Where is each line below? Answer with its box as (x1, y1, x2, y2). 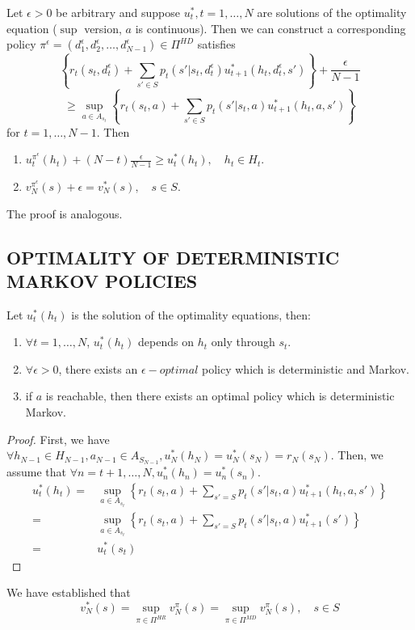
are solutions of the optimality (257, 4, 407, 20)
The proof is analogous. (6, 205, 123, 222)
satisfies (197, 36, 236, 53)
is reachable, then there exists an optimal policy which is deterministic (45, 387, 395, 404)
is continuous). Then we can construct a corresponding (135, 19, 406, 36)
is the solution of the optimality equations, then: (71, 306, 311, 323)
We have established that (6, 584, 131, 601)
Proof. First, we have (6, 430, 110, 447)
